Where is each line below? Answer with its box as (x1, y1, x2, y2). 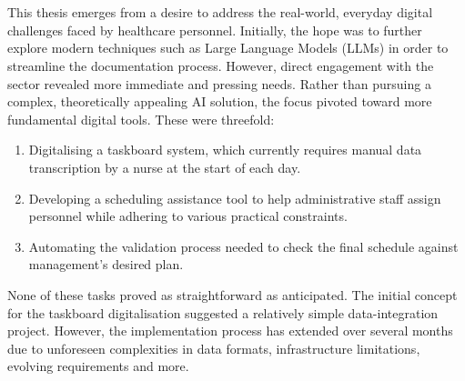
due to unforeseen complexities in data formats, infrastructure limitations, (7, 338, 420, 357)
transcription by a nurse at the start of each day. (28, 157, 301, 176)
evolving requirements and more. (7, 356, 189, 376)
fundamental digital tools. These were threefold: (7, 109, 275, 128)
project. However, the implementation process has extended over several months (7, 321, 453, 340)
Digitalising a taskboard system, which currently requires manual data (28, 140, 422, 159)
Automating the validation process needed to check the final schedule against (28, 236, 459, 256)
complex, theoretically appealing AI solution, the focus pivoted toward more (7, 92, 432, 111)
